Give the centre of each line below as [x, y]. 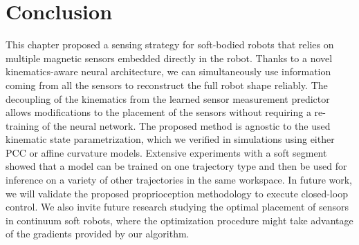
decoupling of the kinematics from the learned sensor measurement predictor [168, 98]
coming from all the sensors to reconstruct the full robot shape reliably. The [167, 85]
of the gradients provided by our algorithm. [98, 234]
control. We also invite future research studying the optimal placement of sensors [177, 207]
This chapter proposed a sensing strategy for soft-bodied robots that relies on [170, 45]
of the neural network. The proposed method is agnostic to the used [186, 125]
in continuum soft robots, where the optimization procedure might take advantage [179, 220]
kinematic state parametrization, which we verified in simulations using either [170, 139]
